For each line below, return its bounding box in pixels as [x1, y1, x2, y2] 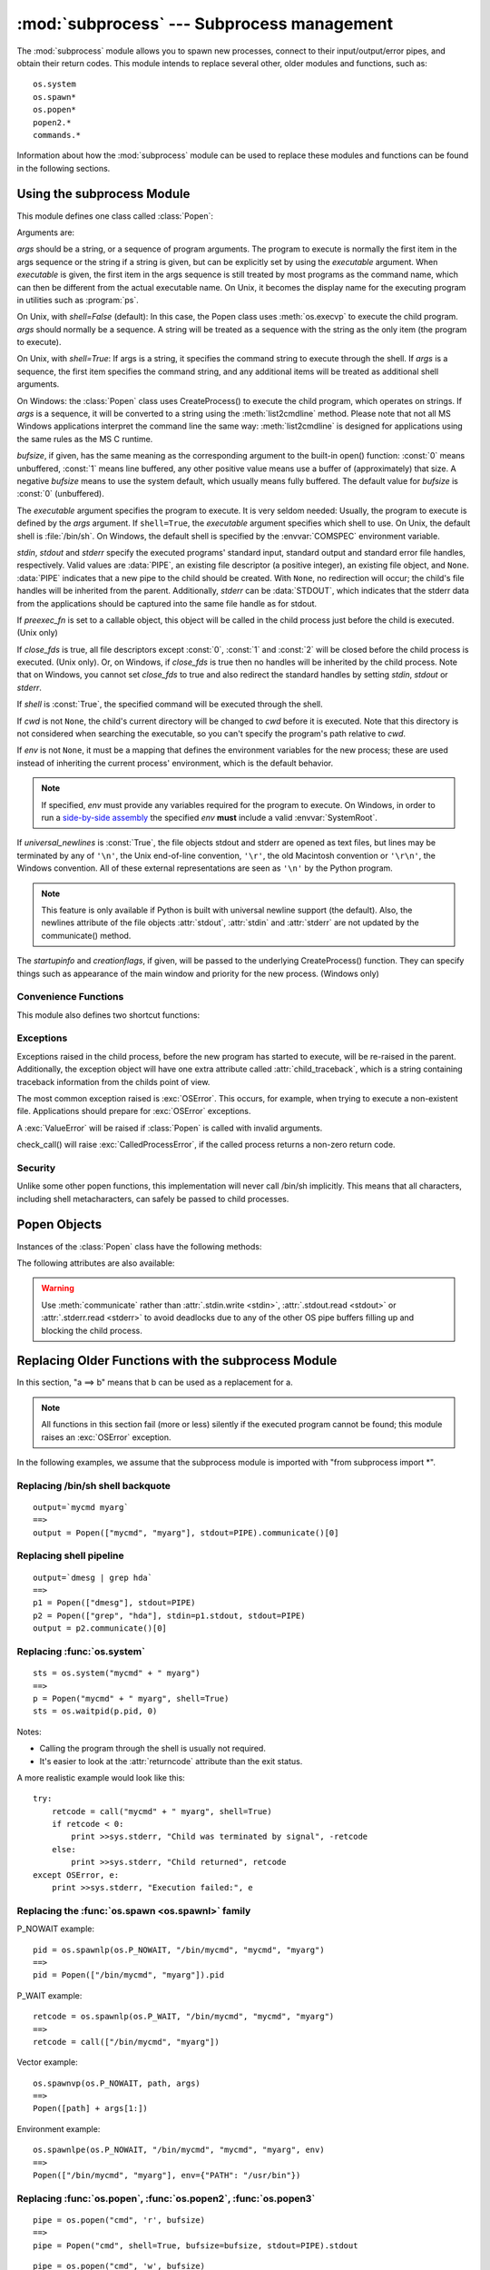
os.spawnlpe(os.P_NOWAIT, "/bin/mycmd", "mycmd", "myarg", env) [33, 2145, 326, 2156]
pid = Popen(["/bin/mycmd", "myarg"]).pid [33, 1970, 225, 1980]
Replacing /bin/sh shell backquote [16, 1479, 171, 1492]
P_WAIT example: [16, 1989, 83, 2001]
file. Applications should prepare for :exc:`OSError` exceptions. [16, 1106, 251, 1117]
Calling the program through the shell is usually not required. [39, 1743, 267, 1754]
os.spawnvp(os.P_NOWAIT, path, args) [33, 2078, 201, 2088]
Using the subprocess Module [16, 186, 191, 202]
